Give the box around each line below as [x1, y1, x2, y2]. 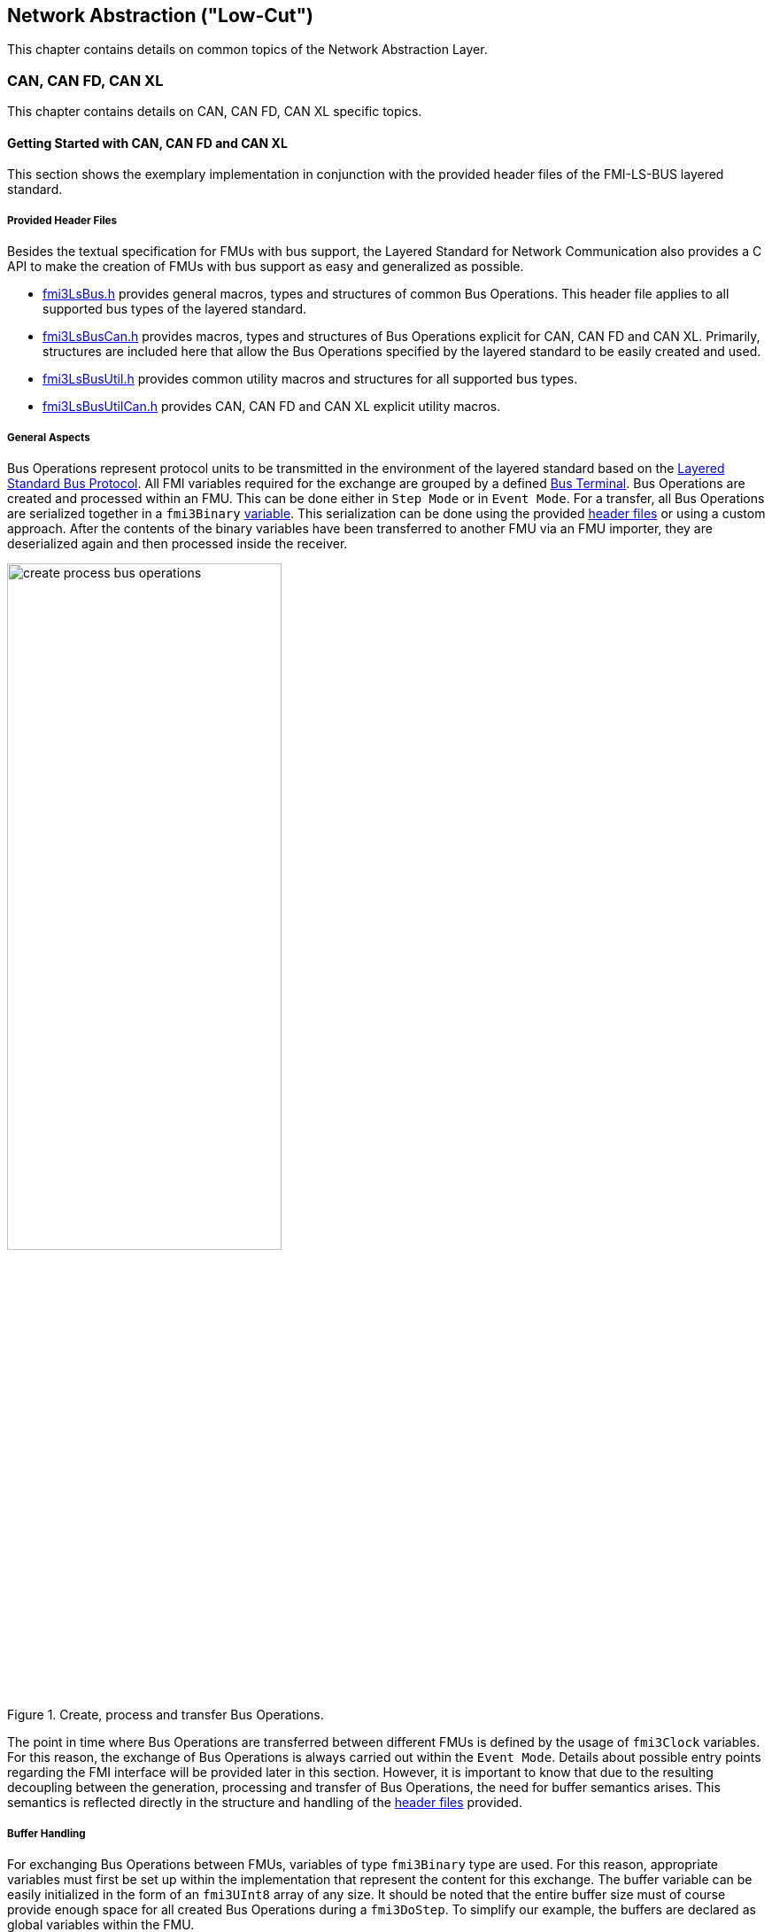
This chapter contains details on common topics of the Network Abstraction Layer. [7, 42, 488, 58]
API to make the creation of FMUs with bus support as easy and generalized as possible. [7, 259, 524, 275]
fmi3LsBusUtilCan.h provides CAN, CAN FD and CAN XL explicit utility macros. [42, 399, 501, 415]
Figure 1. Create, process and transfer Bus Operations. [7, 1707, 324, 1723]
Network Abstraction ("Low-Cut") [7, 4, 314, 27]
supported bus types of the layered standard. [42, 301, 307, 317]
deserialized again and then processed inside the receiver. [7, 535, 348, 551]
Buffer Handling [7, 1827, 86, 1840]
